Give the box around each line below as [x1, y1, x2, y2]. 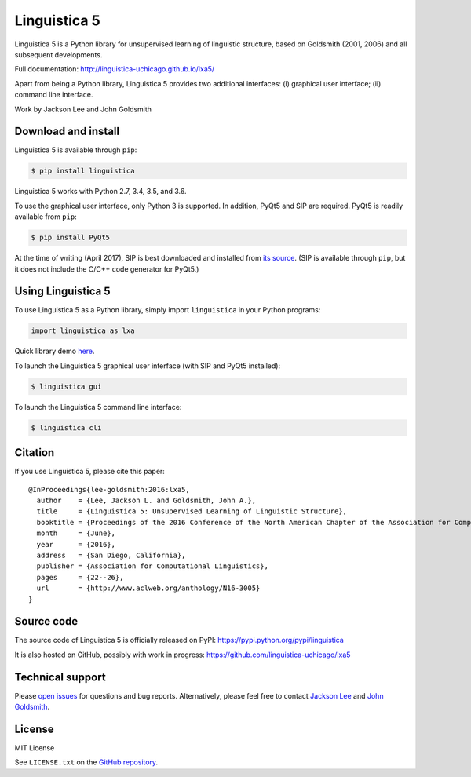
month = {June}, [36, 529, 116, 538]
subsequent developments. [14, 49, 103, 59]
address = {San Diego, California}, [36, 550, 186, 560]
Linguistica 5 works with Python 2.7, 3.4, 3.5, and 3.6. [14, 187, 187, 196]
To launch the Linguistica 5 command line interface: [14, 402, 182, 411]
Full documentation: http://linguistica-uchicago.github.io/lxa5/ [14, 64, 215, 74]
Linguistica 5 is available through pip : [14, 145, 137, 155]
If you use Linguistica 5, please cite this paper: [14, 467, 165, 476]
